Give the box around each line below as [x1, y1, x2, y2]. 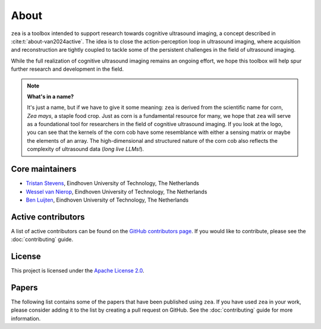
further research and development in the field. [11, 65, 124, 73]
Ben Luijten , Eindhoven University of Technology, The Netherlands [26, 196, 189, 203]
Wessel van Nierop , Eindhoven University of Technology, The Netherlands [26, 188, 207, 195]
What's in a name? [27, 93, 74, 100]
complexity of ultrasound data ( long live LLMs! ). [27, 146, 144, 153]
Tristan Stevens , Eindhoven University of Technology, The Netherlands [26, 180, 199, 187]
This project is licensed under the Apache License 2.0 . [11, 267, 145, 274]
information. [11, 315, 41, 322]
